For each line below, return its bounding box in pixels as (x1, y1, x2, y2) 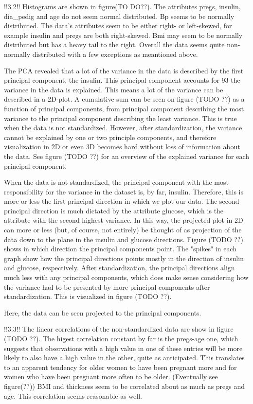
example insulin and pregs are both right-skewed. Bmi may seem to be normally (4, 30, 243, 40)
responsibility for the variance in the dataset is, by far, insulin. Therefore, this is (4, 186, 243, 196)
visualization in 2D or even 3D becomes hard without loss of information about (4, 141, 240, 152)
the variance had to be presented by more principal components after (4, 281, 210, 292)
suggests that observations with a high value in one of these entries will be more (4, 343, 243, 353)
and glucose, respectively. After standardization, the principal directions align (4, 263, 235, 273)
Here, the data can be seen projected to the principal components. (4, 307, 201, 317)
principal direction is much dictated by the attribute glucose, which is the (4, 205, 224, 215)
